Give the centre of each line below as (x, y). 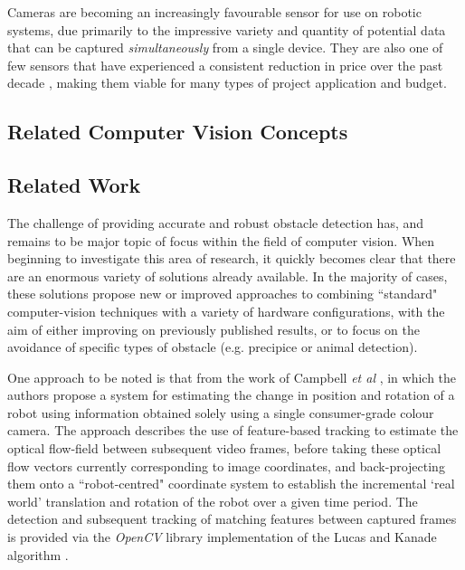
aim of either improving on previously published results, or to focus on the (214, 329)
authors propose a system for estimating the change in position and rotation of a (231, 395)
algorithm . (38, 554)
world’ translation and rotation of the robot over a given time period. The (213, 501)
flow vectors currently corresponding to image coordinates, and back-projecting (226, 465)
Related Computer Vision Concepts (178, 132)
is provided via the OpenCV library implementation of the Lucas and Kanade (222, 537)
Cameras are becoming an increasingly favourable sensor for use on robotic (214, 12)
